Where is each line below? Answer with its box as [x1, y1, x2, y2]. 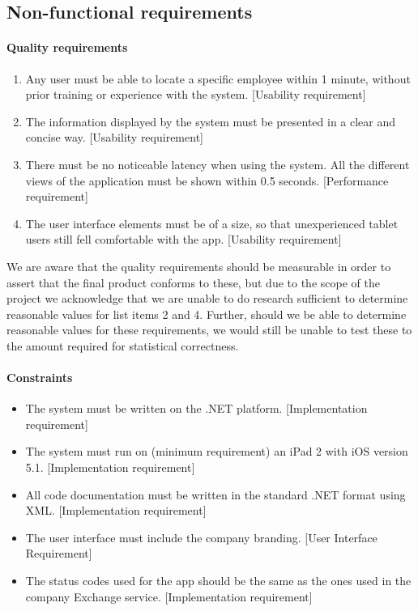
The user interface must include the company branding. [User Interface [25, 528, 377, 545]
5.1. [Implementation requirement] [25, 459, 195, 476]
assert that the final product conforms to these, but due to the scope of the [6, 274, 380, 291]
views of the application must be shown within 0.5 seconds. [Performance [25, 172, 389, 189]
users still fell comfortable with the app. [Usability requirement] [25, 231, 342, 248]
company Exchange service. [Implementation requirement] [25, 588, 313, 605]
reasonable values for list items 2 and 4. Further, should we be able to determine [6, 305, 407, 322]
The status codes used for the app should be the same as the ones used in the [25, 572, 412, 589]
